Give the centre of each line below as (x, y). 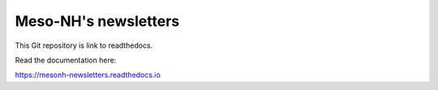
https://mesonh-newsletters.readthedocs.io (88, 75)
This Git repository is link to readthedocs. (84, 45)
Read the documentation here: (66, 60)
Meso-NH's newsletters (97, 21)
